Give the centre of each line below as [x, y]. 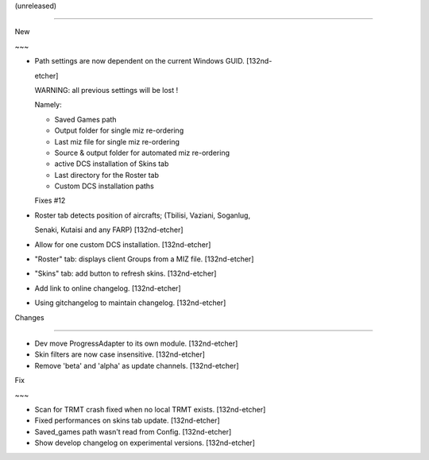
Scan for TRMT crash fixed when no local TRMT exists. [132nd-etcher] [150, 409]
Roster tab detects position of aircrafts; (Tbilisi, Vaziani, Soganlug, [142, 215]
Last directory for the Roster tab [106, 175]
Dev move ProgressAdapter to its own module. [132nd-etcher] [136, 343]
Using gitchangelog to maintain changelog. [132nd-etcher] [130, 303]
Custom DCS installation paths [104, 186]
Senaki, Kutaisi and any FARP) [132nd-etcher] [109, 230]
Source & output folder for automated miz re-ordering [142, 153]
